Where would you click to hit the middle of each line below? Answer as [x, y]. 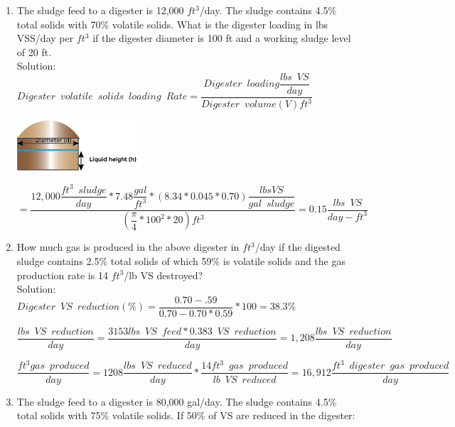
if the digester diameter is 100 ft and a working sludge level [222, 38]
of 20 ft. [34, 52]
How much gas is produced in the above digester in [128, 247]
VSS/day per [45, 38]
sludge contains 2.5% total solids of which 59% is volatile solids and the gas [181, 261]
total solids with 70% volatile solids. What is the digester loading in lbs [172, 24]
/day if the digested [298, 247]
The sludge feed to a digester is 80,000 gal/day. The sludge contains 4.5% [177, 401]
